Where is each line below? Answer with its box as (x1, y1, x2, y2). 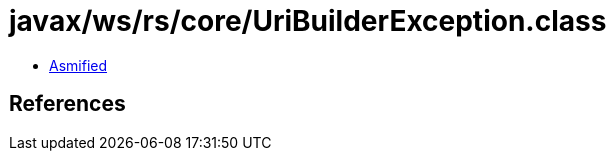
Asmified (49, 56, 108, 74)
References (9, 91, 126, 117)
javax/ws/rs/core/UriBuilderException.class (9, 4, 607, 38)
